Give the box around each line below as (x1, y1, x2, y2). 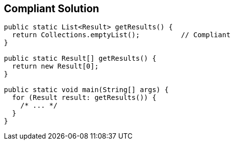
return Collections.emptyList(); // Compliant (12, 31, 231, 39)
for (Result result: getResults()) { (12, 94, 156, 102)
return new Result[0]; (12, 62, 99, 71)
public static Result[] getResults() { (4, 54, 156, 63)
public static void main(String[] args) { (4, 86, 169, 94)
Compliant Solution (4, 2, 99, 15)
